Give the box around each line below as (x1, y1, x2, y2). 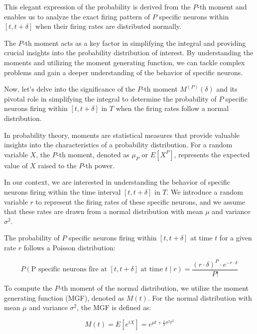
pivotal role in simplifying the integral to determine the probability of (4, 93, 217, 104)
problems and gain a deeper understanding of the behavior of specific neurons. (4, 67, 243, 77)
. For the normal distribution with (147, 292, 252, 303)
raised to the (38, 160, 77, 170)
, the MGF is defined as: (77, 302, 151, 313)
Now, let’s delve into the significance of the (4, 84, 135, 94)
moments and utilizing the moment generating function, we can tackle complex (4, 57, 245, 67)
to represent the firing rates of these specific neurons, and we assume (35, 196, 246, 207)
